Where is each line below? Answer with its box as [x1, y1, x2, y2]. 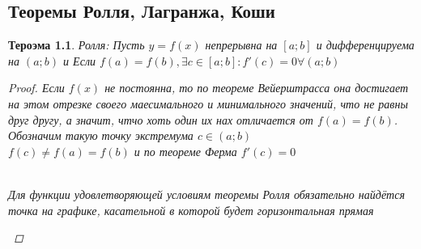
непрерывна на [205, 36, 278, 53]
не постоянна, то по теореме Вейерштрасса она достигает [104, 79, 409, 96]
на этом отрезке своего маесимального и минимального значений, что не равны [8, 95, 408, 112]
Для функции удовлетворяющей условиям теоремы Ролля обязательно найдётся [8, 185, 405, 202]
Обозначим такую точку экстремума [8, 127, 193, 144]
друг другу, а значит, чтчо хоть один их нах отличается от [8, 111, 313, 128]
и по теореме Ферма [134, 142, 237, 159]
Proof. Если [8, 79, 65, 96]
